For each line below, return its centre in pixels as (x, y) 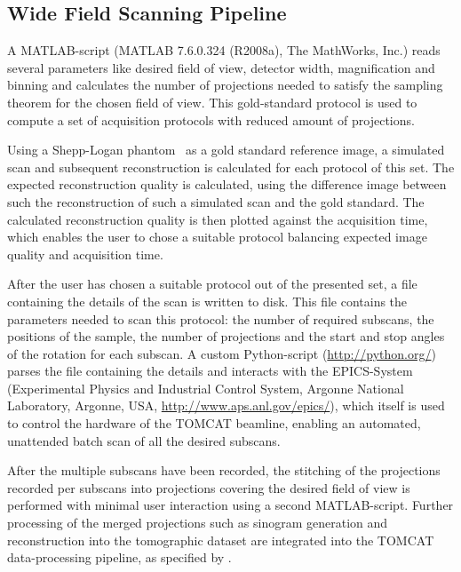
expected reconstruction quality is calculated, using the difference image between (227, 184)
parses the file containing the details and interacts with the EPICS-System (210, 371)
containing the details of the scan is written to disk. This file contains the (207, 301)
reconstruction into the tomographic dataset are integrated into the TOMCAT (221, 540)
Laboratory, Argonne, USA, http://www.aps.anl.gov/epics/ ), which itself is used (226, 405)
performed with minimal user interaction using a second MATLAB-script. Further (230, 505)
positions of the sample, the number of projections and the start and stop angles (226, 336)
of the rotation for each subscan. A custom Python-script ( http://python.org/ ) (222, 353)
